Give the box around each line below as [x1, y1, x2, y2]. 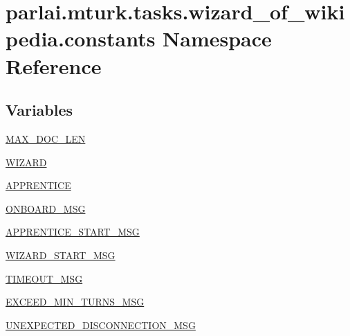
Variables [6, 99, 73, 121]
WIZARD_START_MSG [6, 247, 116, 262]
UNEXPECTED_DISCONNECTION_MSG [6, 317, 196, 332]
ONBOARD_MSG [6, 201, 86, 215]
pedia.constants [6, 24, 156, 53]
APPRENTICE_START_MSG [6, 224, 140, 239]
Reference [6, 51, 102, 80]
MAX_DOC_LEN [6, 131, 86, 145]
